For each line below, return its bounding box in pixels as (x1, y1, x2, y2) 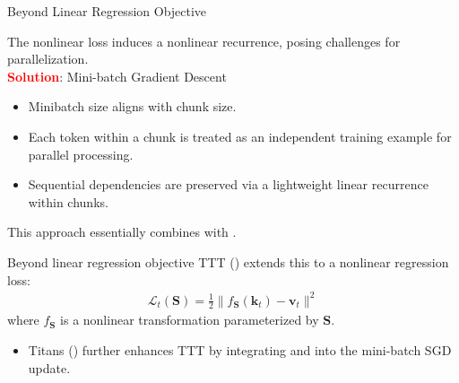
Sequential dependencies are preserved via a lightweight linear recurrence (28, 175, 429, 194)
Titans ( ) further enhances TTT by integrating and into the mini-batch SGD (28, 341, 452, 360)
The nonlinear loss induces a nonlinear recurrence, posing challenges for (7, 31, 401, 50)
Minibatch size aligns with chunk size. (28, 97, 237, 116)
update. (28, 358, 71, 377)
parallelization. (7, 49, 89, 68)
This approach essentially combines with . (7, 222, 237, 241)
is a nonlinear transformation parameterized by (60, 310, 319, 329)
